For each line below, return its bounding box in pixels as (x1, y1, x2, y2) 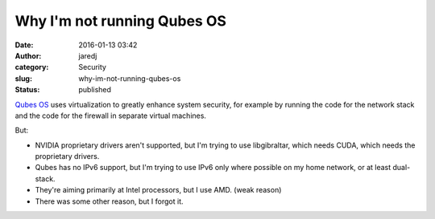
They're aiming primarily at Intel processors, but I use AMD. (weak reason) (35, 185, 282, 195)
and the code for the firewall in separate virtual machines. (14, 111, 207, 120)
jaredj (78, 51, 97, 60)
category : (14, 63, 49, 72)
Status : (14, 85, 40, 95)
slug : (14, 73, 32, 83)
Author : (14, 51, 42, 60)
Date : (14, 40, 34, 50)
